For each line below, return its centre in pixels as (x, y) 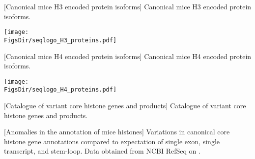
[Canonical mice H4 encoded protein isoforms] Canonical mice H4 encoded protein (128, 56)
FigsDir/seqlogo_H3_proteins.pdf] (60, 40)
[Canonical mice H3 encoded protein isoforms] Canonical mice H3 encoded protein (128, 6)
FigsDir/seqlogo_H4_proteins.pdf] (60, 90)
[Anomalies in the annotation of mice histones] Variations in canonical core (117, 132)
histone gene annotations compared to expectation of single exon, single (112, 141)
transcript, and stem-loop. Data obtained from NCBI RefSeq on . (102, 151)
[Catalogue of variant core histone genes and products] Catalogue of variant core (125, 105)
